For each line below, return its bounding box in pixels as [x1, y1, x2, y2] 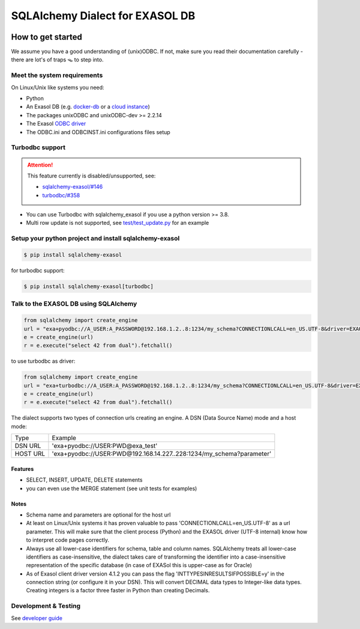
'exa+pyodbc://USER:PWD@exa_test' [52, 442, 158, 450]
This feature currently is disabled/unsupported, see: [27, 172, 156, 179]
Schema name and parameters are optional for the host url [26, 511, 171, 518]
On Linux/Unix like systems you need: [11, 84, 104, 91]
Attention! [27, 161, 53, 168]
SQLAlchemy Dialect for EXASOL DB [11, 9, 196, 22]
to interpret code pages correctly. [26, 536, 109, 544]
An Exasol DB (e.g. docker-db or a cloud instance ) [26, 103, 150, 111]
